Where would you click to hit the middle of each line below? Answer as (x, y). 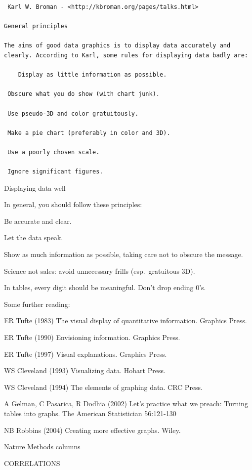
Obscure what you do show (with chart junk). (84, 94)
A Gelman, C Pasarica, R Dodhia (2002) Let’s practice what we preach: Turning (126, 404)
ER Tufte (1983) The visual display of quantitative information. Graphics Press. (126, 320)
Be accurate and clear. (38, 221)
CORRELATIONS (32, 463)
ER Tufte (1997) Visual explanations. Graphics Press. (85, 354)
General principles (36, 26)
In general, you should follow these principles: (73, 204)
